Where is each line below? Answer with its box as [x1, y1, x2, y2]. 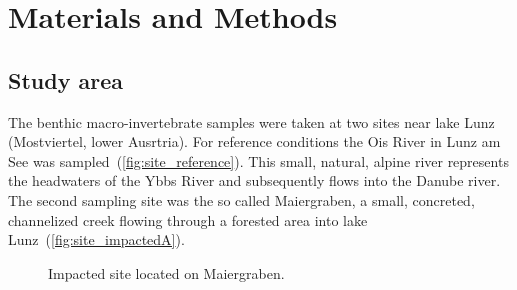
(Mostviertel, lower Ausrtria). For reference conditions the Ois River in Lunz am [8, 131, 501, 152]
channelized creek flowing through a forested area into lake [8, 209, 368, 230]
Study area [8, 64, 123, 95]
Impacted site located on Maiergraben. [48, 262, 285, 283]
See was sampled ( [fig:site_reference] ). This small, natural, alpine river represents [8, 150, 509, 171]
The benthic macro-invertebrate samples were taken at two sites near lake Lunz [8, 111, 495, 132]
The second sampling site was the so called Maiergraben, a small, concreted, [8, 189, 475, 210]
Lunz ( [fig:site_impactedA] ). [8, 229, 185, 250]
